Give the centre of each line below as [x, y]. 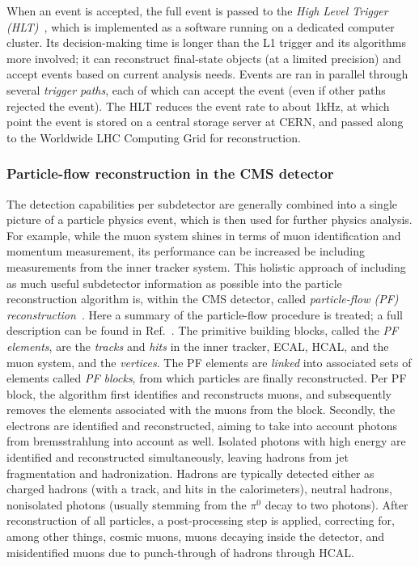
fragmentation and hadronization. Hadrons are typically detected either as [190, 473]
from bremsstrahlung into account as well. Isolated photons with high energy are [206, 441]
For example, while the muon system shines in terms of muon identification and [204, 235]
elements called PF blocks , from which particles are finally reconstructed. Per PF [207, 378]
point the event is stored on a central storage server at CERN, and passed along [205, 122]
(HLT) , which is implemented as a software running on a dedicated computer [201, 26]
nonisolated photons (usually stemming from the [127, 504]
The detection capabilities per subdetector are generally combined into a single [202, 203]
